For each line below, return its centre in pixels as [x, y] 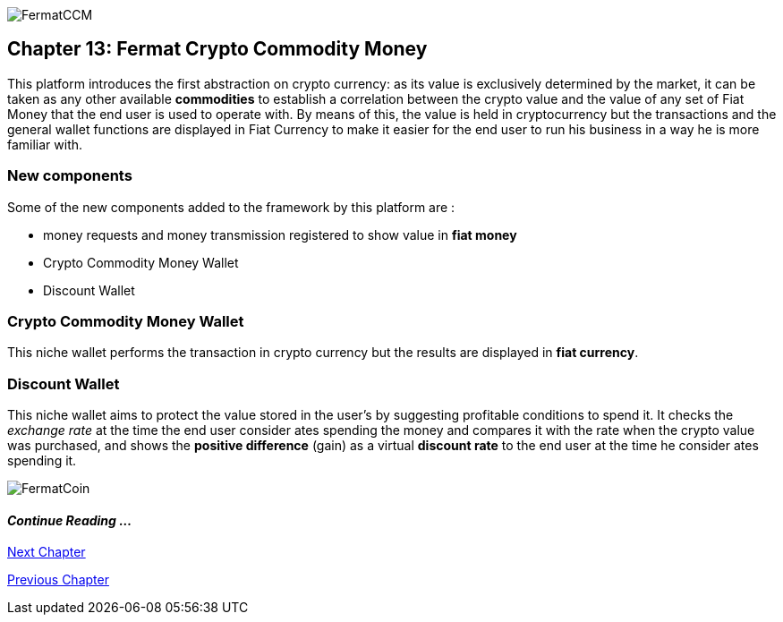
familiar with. [45, 144]
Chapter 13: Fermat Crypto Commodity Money [217, 49]
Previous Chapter [58, 580]
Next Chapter [47, 552]
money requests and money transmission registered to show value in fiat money [280, 234]
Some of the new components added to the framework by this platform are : [231, 207]
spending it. [42, 461]
